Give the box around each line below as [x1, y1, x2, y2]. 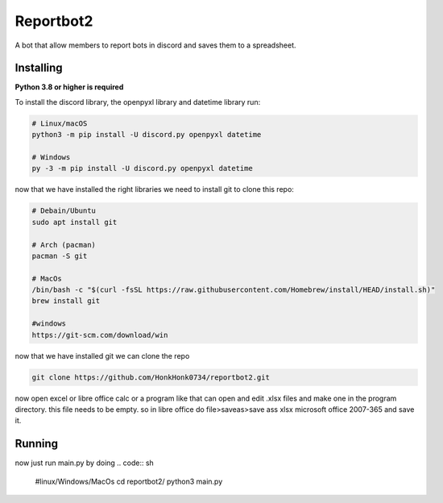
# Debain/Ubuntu [31, 206, 97, 215]
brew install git [31, 297, 101, 306]
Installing [14, 61, 64, 75]
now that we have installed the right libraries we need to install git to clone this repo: [14, 185, 294, 194]
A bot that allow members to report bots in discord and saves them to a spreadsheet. [14, 40, 297, 50]
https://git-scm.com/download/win [31, 330, 168, 339]
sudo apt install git [31, 218, 118, 227]
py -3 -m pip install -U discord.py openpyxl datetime [31, 164, 253, 173]
